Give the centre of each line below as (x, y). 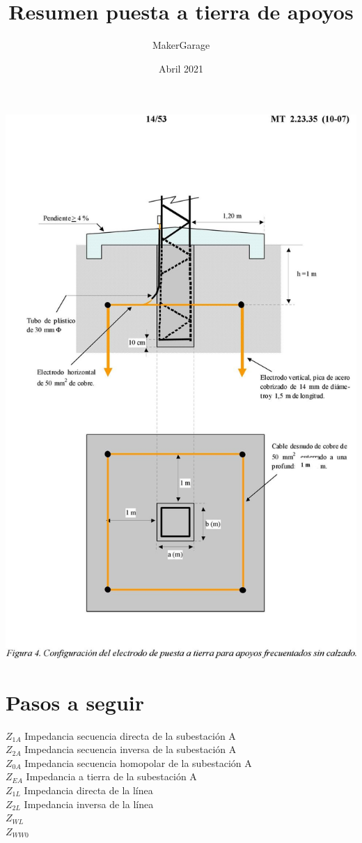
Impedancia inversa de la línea (89, 804)
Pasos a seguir (75, 702)
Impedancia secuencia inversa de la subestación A (131, 749)
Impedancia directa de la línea (88, 790)
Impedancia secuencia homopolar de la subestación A (138, 762)
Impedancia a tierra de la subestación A (111, 776)
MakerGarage (181, 45)
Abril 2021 (181, 68)
